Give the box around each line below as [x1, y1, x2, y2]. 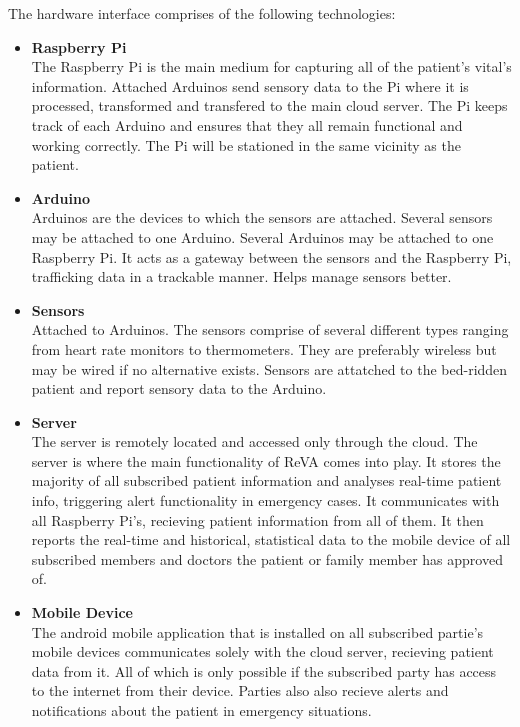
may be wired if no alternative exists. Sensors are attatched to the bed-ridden [31, 358, 508, 379]
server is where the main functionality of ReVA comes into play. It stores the [31, 450, 501, 471]
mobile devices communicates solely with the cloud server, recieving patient [31, 641, 494, 662]
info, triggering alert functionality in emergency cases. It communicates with [31, 490, 500, 511]
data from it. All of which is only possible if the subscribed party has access [31, 660, 497, 681]
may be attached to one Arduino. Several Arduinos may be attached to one [31, 226, 494, 247]
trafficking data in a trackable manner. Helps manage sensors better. [31, 266, 452, 287]
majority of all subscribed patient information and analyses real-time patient [31, 470, 502, 491]
